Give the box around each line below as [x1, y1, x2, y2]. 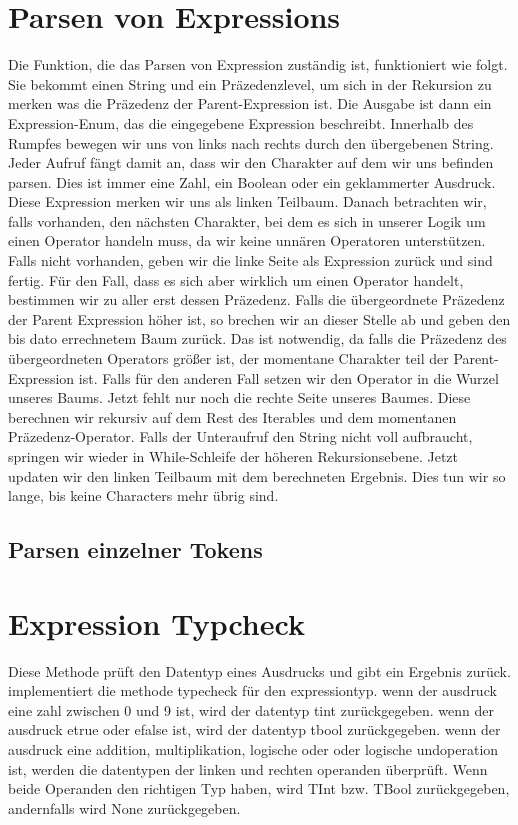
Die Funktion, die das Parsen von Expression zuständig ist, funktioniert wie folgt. [8, 54, 508, 75]
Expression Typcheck [8, 602, 305, 643]
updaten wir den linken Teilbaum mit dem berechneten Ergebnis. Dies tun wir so [8, 465, 506, 486]
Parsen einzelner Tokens [8, 534, 263, 565]
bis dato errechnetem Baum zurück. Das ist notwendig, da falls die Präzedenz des [8, 328, 507, 349]
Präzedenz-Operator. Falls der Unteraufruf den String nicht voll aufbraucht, [8, 426, 473, 447]
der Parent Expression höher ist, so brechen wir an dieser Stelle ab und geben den [8, 308, 511, 329]
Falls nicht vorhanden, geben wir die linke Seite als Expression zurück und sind [8, 250, 493, 271]
